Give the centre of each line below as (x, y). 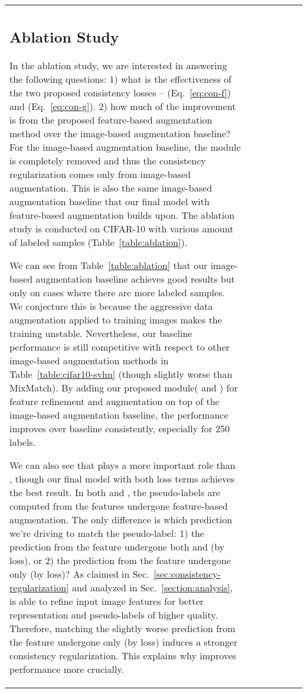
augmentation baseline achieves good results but (135, 279)
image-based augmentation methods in (89, 360)
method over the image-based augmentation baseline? (120, 133)
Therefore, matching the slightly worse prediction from (123, 628)
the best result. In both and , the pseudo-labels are (115, 492)
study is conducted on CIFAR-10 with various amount (122, 228)
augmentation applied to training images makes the (116, 319)
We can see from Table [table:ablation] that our (109, 265)
